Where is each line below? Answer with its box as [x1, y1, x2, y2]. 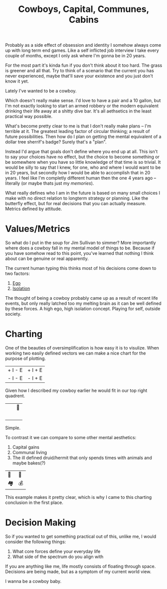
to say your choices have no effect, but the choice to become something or [5, 154, 160, 160]
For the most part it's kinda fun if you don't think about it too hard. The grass [5, 62, 163, 68]
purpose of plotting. [5, 355, 46, 361]
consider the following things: [5, 539, 66, 545]
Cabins [69, 14, 99, 25]
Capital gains [12, 444, 40, 450]
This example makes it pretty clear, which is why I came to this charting [5, 494, 152, 500]
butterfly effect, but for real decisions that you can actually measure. [5, 201, 146, 207]
